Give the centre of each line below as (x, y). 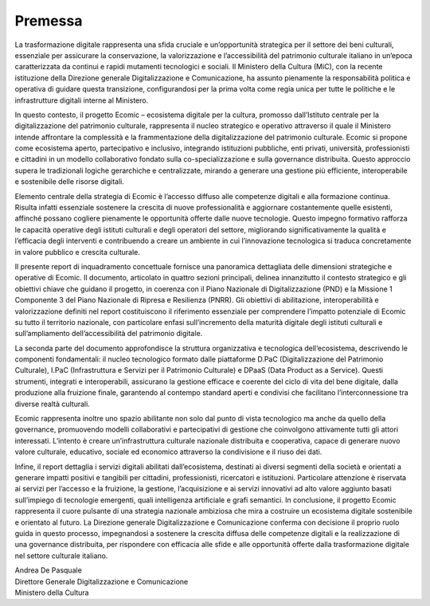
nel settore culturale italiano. (61, 555)
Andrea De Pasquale (49, 570)
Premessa (49, 21)
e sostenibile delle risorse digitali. (70, 182)
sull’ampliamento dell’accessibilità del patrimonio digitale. (109, 334)
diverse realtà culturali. (53, 404)
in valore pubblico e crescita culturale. (78, 252)
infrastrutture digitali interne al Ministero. (82, 100)
